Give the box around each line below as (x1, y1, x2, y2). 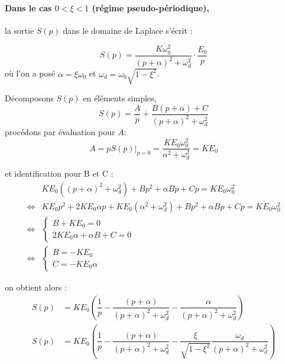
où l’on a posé (5, 67, 56, 79)
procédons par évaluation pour (5, 126, 115, 138)
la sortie (5, 24, 34, 36)
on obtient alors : (5, 281, 67, 293)
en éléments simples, (83, 91, 157, 104)
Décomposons (5, 91, 54, 104)
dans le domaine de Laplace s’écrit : (63, 24, 193, 36)
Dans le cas (5, 1, 52, 14)
